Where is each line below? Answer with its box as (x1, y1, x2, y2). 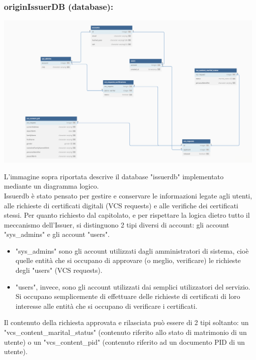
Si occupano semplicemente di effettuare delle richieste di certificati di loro (15, 291, 240, 301)
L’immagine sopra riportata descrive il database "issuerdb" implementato (4, 171, 224, 181)
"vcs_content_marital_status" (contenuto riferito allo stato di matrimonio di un (4, 327, 247, 337)
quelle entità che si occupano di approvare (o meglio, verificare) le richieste (15, 255, 241, 265)
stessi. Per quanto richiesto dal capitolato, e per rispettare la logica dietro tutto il (4, 210, 250, 220)
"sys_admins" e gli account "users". (4, 229, 110, 239)
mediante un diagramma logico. (4, 181, 99, 191)
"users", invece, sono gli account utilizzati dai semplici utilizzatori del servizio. (15, 281, 251, 292)
